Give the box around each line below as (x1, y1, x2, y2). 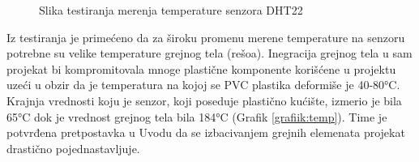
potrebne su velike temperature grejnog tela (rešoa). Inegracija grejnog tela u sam (6, 45, 413, 62)
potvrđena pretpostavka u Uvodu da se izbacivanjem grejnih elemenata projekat (6, 124, 405, 141)
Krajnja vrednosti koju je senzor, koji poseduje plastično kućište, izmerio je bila (6, 92, 402, 109)
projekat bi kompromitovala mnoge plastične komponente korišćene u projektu (6, 60, 396, 77)
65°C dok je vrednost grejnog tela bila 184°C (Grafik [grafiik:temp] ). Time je (6, 108, 387, 125)
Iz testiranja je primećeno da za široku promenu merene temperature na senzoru (6, 28, 405, 45)
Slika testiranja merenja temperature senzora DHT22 (39, 2, 303, 18)
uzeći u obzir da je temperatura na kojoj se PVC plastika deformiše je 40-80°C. (6, 76, 400, 93)
